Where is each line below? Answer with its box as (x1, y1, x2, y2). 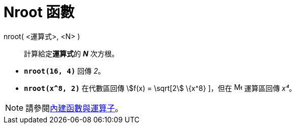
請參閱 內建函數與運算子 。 (25, 103, 124, 113)
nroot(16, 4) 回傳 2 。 (24, 66, 105, 75)
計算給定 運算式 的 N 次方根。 (24, 49, 119, 58)
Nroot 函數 (4, 4, 75, 21)
